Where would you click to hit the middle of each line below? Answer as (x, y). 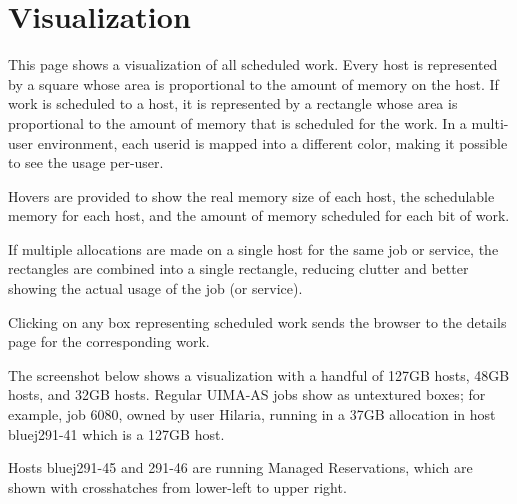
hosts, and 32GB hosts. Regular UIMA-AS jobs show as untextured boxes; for (247, 394)
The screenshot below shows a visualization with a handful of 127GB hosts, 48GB (259, 374)
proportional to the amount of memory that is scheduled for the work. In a (237, 122)
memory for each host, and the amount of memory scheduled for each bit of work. (259, 215)
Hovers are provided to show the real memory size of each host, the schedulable (251, 195)
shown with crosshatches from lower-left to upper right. (177, 486)
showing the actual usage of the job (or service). (155, 288)
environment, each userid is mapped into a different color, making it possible (272, 142)
